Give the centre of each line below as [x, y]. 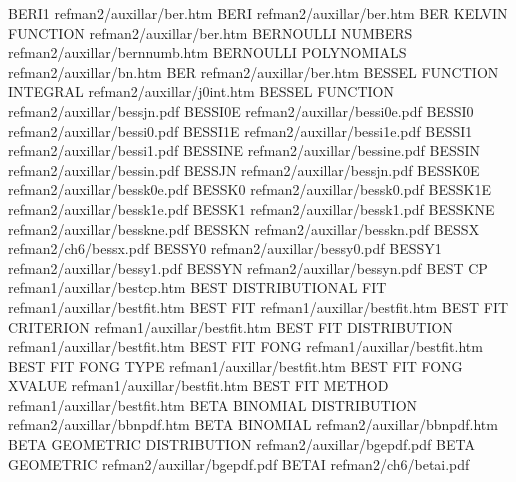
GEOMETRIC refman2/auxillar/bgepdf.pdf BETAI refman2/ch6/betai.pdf [239, 463]
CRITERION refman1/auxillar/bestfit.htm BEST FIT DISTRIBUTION [230, 326]
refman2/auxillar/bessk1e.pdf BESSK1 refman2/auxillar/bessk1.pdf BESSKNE [251, 208]
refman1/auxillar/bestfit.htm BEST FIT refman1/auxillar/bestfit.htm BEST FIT [258, 306]
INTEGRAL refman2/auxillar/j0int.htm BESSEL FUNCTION [201, 91]
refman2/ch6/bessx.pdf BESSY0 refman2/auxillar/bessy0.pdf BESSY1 [225, 248]
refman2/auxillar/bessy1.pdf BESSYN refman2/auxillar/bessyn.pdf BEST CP [248, 267]
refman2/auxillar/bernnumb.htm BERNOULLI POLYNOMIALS [207, 52]
